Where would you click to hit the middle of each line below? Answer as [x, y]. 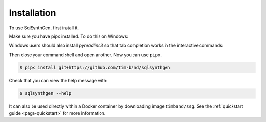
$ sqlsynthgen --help [46, 93]
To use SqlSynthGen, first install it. [44, 28]
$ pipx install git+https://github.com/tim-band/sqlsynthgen [95, 67]
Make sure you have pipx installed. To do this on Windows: [68, 36]
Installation [33, 13]
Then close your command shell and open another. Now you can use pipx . [85, 55]
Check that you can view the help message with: [58, 80]
